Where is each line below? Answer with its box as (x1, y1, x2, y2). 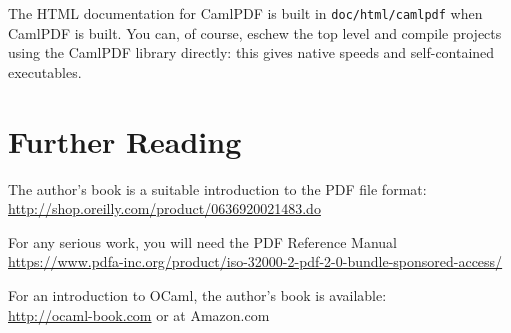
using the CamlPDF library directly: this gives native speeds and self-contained (8, 42, 495, 63)
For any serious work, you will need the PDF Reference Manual (8, 231, 398, 252)
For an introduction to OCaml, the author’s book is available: (8, 284, 387, 305)
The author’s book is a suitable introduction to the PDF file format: (8, 178, 427, 199)
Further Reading (8, 120, 242, 161)
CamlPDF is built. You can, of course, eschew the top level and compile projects (8, 22, 502, 43)
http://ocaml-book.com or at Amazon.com (8, 304, 270, 325)
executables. (8, 61, 82, 82)
